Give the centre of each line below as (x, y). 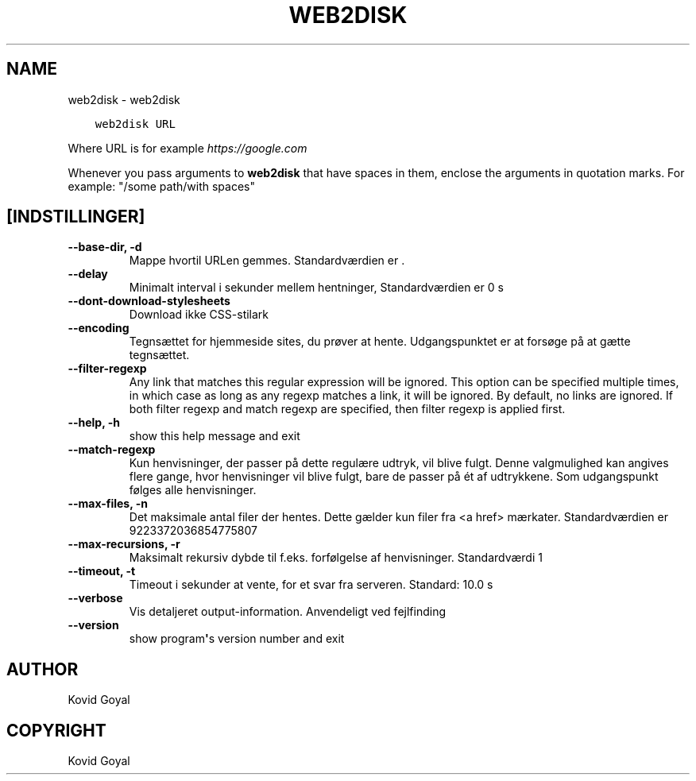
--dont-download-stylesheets (149, 301)
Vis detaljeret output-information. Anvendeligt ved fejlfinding (287, 612)
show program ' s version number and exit (237, 639)
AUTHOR (43, 669)
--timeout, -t (102, 571)
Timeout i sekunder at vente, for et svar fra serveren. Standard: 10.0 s (311, 585)
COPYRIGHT (56, 730)
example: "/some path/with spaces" (161, 186)
